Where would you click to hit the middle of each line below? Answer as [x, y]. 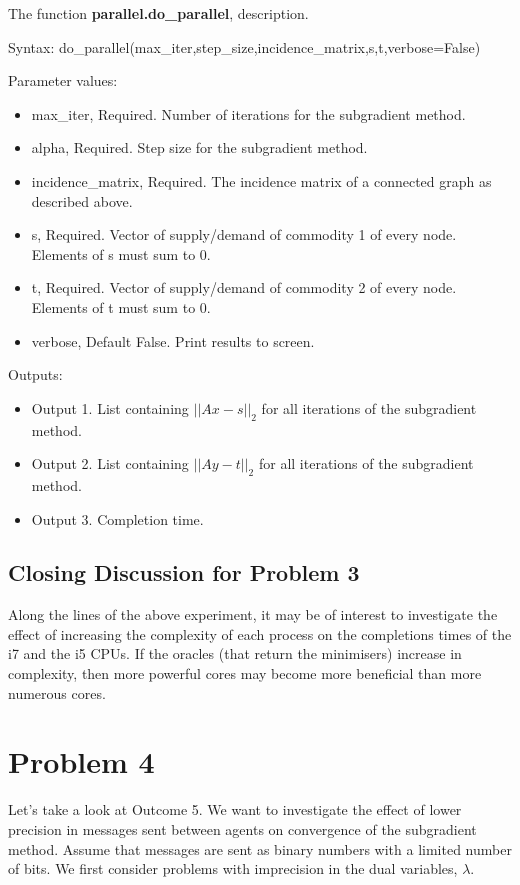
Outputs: [35, 374]
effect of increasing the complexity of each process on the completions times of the [260, 633]
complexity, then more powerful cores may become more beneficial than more [245, 673]
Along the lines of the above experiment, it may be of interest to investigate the [253, 614]
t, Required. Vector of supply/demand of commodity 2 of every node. [244, 287]
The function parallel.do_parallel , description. [158, 13]
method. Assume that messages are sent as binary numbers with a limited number [260, 848]
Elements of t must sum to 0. [121, 306]
